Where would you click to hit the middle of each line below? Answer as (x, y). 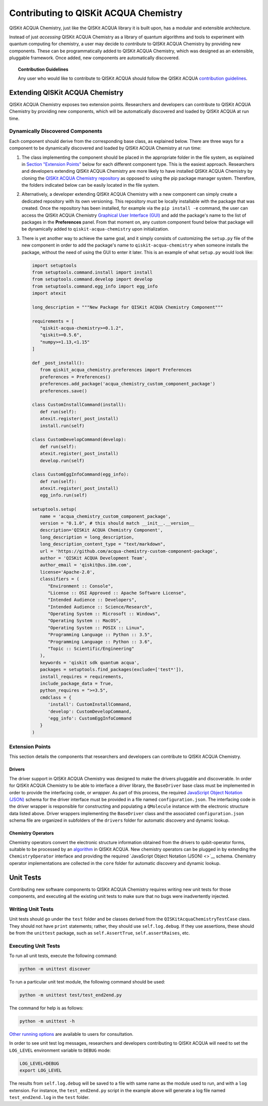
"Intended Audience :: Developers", (92, 600)
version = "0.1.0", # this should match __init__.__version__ (117, 523)
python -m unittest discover (55, 969)
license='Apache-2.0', (67, 572)
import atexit (49, 293)
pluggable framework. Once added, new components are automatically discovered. (94, 58)
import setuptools (54, 265)
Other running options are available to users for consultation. (71, 1034)
